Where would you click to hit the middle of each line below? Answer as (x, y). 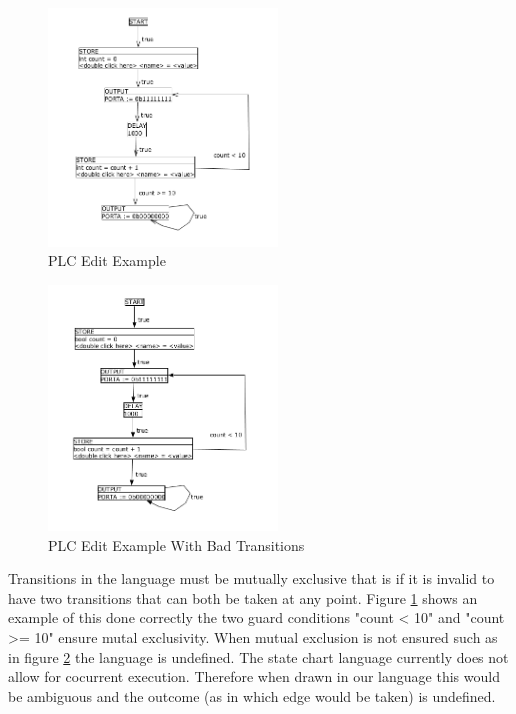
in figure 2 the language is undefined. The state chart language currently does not (258, 656)
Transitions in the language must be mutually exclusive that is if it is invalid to (251, 578)
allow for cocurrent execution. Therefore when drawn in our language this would (254, 676)
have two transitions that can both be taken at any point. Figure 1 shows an (243, 597)
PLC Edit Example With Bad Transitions (176, 544)
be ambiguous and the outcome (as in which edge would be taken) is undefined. (252, 695)
